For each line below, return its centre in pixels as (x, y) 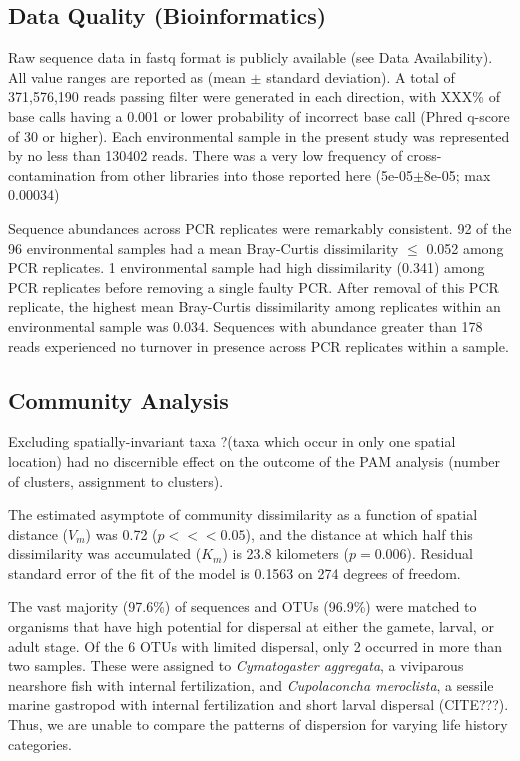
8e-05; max (457, 174)
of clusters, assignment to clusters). (116, 480)
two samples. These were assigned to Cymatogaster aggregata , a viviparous (236, 665)
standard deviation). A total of (360, 76)
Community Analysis (118, 399)
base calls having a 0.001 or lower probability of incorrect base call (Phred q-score (259, 115)
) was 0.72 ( (121, 533)
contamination (52, 174)
